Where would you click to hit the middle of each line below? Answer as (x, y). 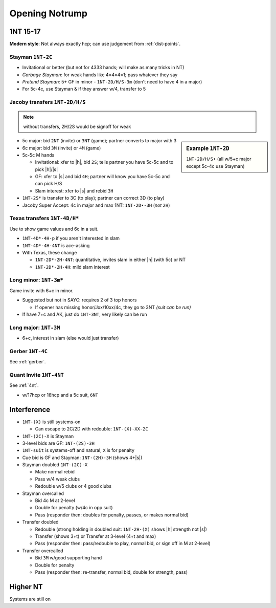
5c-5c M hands (38, 155)
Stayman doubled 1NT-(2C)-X (55, 465)
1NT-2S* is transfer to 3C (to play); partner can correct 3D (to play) (93, 198)
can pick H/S (49, 184)
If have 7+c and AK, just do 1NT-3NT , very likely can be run (85, 314)
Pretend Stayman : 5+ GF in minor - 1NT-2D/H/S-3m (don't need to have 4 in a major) (112, 81)
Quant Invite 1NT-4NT (37, 375)
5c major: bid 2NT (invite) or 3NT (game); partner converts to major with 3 (99, 141)
